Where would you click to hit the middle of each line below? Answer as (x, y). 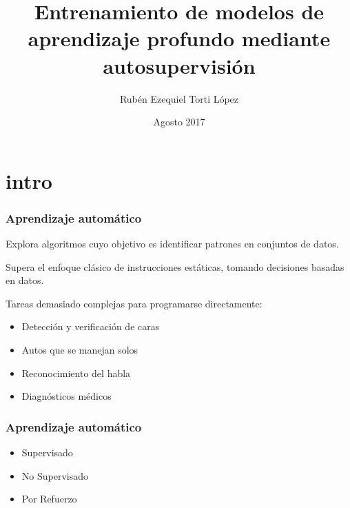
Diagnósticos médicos (66, 396)
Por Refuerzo (49, 499)
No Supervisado (55, 475)
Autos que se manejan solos (80, 350)
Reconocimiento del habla (76, 373)
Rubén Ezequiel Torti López (179, 98)
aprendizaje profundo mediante (179, 38)
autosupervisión (179, 65)
